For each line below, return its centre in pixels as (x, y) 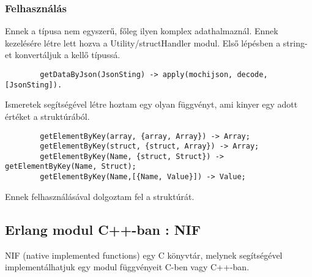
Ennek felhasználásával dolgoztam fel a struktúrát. (100, 196)
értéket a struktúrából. (47, 116)
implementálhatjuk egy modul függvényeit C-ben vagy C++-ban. (127, 267)
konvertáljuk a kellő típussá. (68, 55)
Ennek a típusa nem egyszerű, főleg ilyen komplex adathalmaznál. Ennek (142, 31)
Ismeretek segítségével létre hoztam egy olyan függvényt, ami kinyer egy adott (151, 104)
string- (295, 42)
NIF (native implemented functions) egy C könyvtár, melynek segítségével (144, 255)
